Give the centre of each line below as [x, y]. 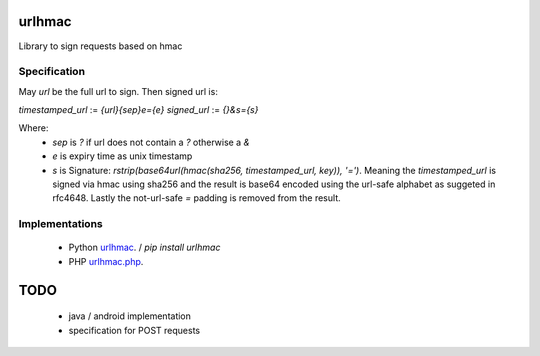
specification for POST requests [134, 330]
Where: [33, 128]
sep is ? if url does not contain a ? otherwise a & [151, 142]
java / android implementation [130, 316]
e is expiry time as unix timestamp [122, 156]
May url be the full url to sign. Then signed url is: [118, 91]
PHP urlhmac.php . [106, 261]
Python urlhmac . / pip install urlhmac [144, 247]
